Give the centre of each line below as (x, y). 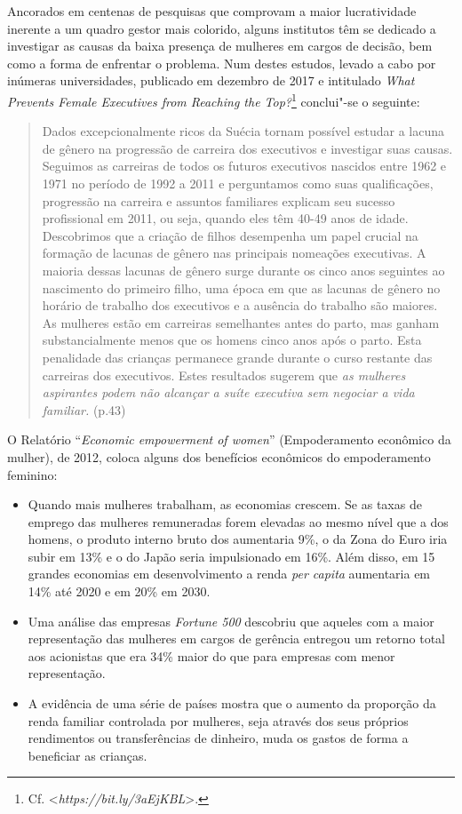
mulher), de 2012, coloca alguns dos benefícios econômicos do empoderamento (219, 456)
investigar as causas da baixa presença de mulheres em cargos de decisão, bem (220, 46)
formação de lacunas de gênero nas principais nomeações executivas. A (234, 253)
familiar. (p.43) (84, 409)
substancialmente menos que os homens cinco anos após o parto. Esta (232, 340)
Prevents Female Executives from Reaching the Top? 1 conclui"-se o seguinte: (214, 100)
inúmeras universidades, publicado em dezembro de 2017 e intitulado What (211, 80)
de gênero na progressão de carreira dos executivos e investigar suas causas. (247, 148)
